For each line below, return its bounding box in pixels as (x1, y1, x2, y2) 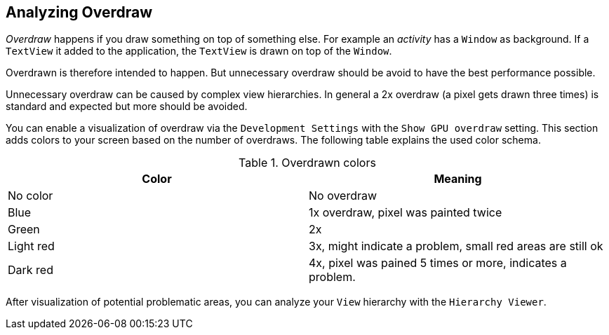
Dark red (8, 263, 53, 278)
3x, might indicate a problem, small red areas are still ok (309, 239, 603, 254)
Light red (8, 239, 55, 254)
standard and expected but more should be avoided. (6, 100, 248, 113)
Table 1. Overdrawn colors (239, 156, 376, 170)
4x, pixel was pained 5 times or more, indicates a (309, 256, 567, 271)
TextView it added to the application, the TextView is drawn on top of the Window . (6, 45, 392, 57)
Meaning (434, 172, 482, 186)
